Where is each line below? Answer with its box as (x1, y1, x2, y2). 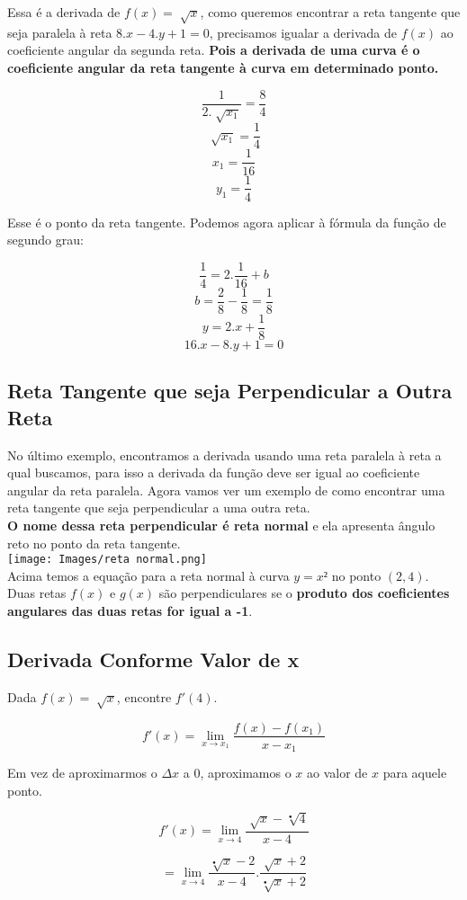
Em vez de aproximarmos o (7, 763, 157, 782)
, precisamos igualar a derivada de (209, 22, 398, 41)
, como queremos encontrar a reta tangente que (200, 3, 461, 21)
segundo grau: (7, 230, 84, 249)
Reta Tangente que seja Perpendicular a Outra (7, 377, 453, 405)
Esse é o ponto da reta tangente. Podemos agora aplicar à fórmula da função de (7, 212, 446, 231)
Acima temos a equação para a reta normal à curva (7, 566, 290, 584)
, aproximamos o (200, 763, 292, 782)
